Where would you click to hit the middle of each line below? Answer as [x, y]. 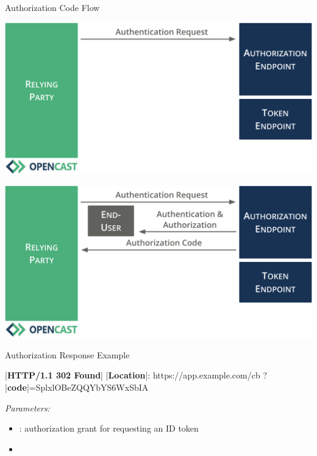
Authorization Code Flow [52, 7]
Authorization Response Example [67, 354]
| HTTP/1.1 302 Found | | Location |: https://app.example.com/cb [133, 375]
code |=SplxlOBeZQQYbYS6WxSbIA [78, 387]
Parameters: [27, 407]
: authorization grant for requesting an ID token [109, 428]
